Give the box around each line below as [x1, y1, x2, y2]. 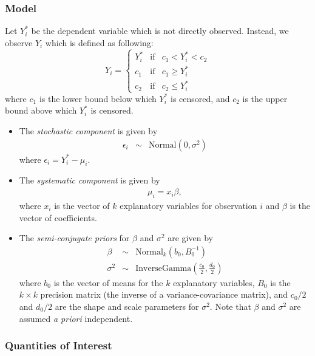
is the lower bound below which [39, 92, 157, 104]
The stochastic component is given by [19, 125, 158, 137]
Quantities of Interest [5, 338, 112, 353]
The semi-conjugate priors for [19, 231, 130, 244]
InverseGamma [135, 264, 192, 273]
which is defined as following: [45, 36, 154, 49]
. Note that [209, 300, 251, 312]
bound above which [5, 104, 77, 117]
